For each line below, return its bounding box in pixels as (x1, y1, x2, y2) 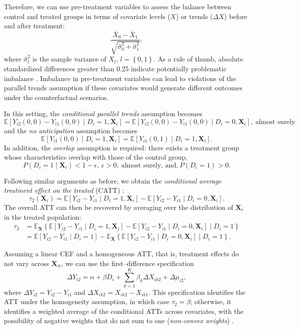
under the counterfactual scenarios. (4, 92, 109, 102)
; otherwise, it (190, 296, 232, 307)
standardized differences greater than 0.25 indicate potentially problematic (4, 63, 227, 74)
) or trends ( (176, 11, 213, 21)
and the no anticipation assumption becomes (4, 125, 138, 136)
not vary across (4, 258, 49, 268)
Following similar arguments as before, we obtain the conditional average (4, 175, 221, 185)
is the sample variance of (32, 54, 106, 64)
